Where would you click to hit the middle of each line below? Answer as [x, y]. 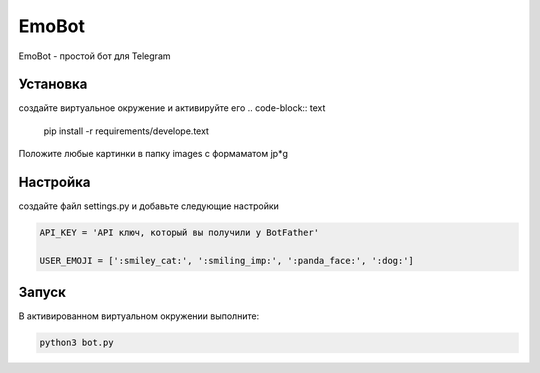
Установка [53, 84]
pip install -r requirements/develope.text [126, 131]
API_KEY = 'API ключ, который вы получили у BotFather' [179, 233]
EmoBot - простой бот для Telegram [94, 56]
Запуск [42, 292]
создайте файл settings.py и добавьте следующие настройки [149, 206]
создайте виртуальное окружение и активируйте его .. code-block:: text [172, 108]
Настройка [54, 182]
